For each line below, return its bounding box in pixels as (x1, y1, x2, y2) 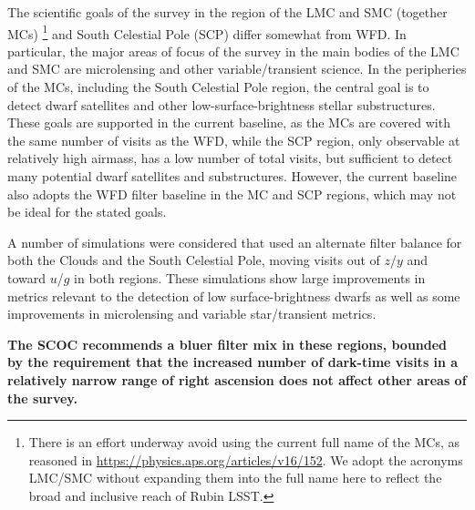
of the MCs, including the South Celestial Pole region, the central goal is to (7, 77, 429, 97)
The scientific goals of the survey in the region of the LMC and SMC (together (7, 3, 448, 21)
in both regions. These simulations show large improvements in (74, 268, 426, 287)
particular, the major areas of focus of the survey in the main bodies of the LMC (7, 41, 460, 60)
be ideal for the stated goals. (7, 202, 167, 221)
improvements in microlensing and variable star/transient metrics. (7, 304, 377, 323)
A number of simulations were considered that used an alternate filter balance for (7, 232, 462, 251)
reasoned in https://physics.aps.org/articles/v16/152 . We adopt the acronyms (28, 450, 463, 469)
